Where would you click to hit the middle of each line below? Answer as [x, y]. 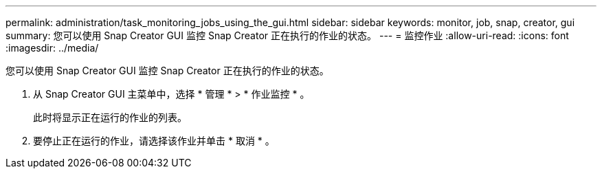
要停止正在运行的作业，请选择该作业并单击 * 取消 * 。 [154, 141]
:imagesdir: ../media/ [52, 48]
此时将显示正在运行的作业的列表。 [110, 117]
